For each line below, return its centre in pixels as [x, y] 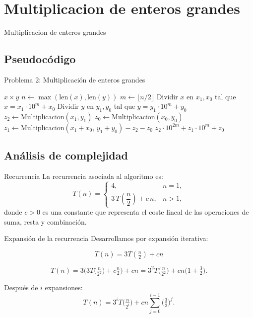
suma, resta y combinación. [45, 221]
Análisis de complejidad [66, 155]
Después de [21, 287]
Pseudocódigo [40, 59]
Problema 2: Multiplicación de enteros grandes [75, 79]
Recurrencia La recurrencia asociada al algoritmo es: [84, 176]
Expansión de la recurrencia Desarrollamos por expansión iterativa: [106, 238]
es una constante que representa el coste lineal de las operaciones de [146, 212]
